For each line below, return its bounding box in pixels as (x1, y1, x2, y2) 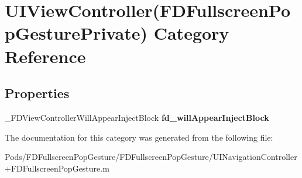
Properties (5, 84, 70, 102)
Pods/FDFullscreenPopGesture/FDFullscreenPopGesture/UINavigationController (5, 151, 297, 163)
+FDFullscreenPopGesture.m (5, 162, 109, 174)
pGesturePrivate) (5, 21, 147, 45)
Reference (5, 44, 86, 68)
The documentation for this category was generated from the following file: (5, 131, 273, 143)
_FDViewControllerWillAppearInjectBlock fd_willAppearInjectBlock (5, 111, 269, 123)
